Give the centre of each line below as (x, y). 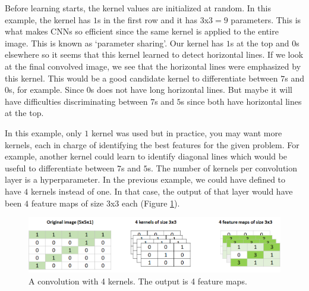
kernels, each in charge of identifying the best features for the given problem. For (152, 144)
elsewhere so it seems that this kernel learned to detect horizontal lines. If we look (154, 54)
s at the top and (260, 43)
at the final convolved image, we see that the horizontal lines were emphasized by (153, 66)
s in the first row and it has (147, 19)
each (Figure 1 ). (151, 203)
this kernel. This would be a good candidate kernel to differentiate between (141, 78)
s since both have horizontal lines (241, 101)
